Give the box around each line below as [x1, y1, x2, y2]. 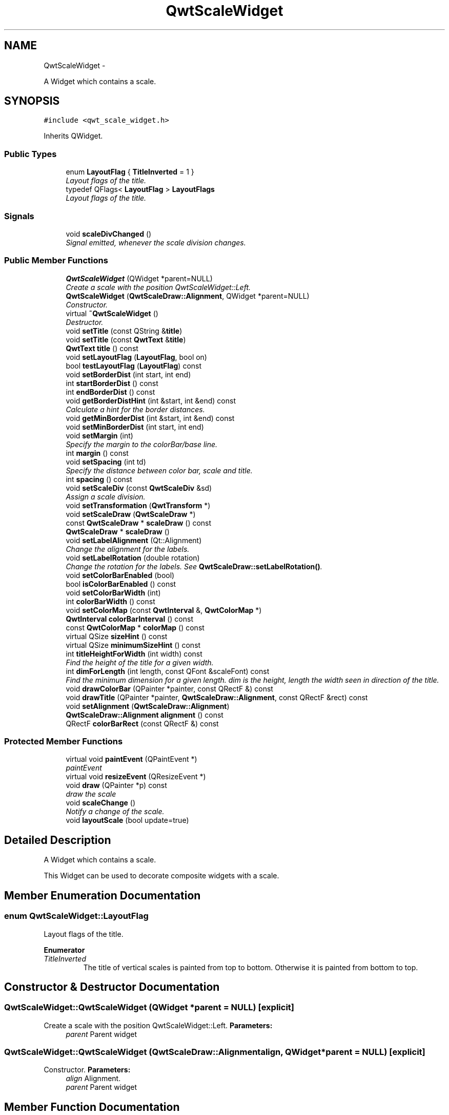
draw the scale [66, 790, 116, 799]
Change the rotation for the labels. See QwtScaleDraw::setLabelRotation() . [66, 562, 322, 571]
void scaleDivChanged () [66, 229, 152, 238]
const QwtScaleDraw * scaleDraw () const [66, 518, 212, 527]
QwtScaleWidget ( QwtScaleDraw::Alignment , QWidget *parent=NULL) [66, 291, 310, 300]
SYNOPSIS [4, 94, 60, 108]
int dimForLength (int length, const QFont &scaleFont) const [66, 666, 270, 676]
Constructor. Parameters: [44, 1065, 131, 1074]
